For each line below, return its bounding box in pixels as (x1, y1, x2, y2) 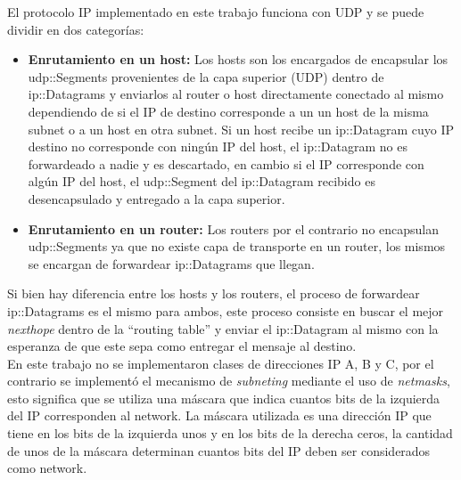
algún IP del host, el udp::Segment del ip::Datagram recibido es (28, 172, 375, 191)
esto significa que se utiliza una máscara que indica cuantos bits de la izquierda (7, 388, 440, 407)
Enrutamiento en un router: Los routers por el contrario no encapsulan (28, 219, 440, 238)
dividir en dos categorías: (7, 20, 144, 38)
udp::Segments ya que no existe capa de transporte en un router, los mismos (28, 237, 446, 256)
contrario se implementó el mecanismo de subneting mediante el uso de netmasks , (7, 371, 450, 390)
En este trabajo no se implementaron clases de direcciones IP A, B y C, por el (7, 354, 434, 372)
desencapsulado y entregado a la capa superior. (28, 189, 285, 207)
